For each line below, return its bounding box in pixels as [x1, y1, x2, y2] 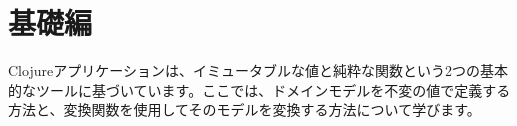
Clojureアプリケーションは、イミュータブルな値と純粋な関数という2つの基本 [8, 60, 508, 81]
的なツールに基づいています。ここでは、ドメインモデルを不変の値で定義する [8, 79, 511, 100]
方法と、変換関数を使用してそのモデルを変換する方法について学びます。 [8, 99, 481, 120]
